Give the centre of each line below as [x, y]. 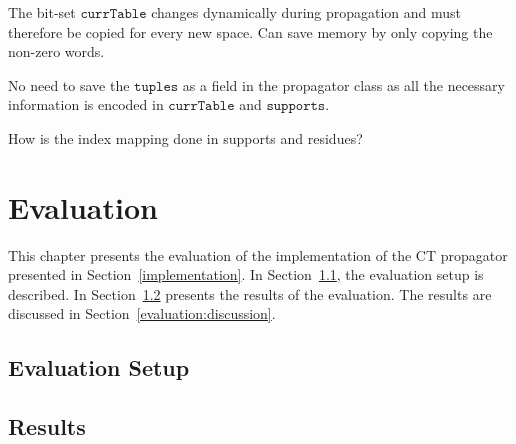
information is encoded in [86, 104]
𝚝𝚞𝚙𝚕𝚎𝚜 [156, 86]
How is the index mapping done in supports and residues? [185, 137]
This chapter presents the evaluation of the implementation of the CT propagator [258, 254]
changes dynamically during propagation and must [306, 12]
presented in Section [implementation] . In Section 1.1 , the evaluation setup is [246, 274]
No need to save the [69, 84]
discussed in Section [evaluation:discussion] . [142, 313]
